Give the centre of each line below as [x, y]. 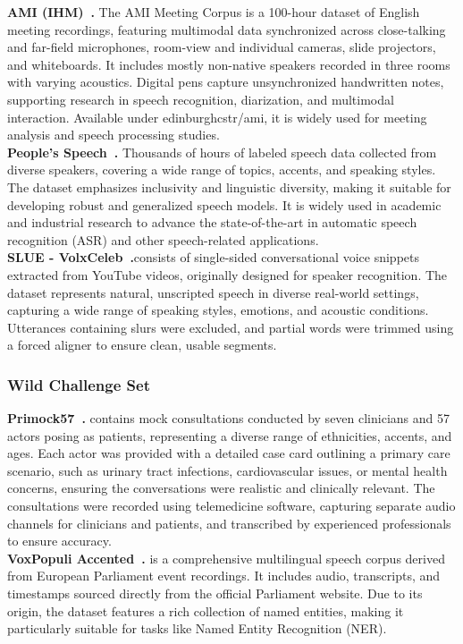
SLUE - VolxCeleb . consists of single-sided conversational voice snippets [213, 257]
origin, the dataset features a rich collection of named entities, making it [206, 610]
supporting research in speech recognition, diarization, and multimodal [201, 99]
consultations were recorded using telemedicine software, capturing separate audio [231, 506]
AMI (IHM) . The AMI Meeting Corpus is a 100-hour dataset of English [214, 12]
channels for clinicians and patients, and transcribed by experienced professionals [229, 523]
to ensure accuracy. [59, 541]
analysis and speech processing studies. [114, 135]
